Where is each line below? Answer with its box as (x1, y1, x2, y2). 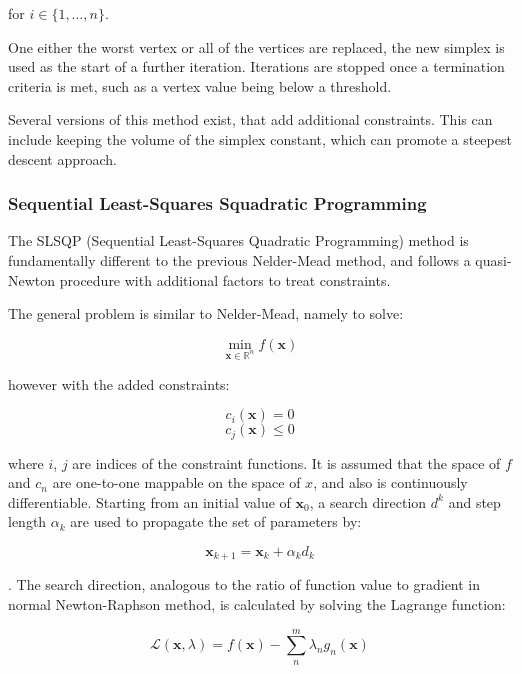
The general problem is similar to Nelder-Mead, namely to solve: (8, 303, 404, 324)
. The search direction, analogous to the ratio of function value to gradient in (8, 574, 481, 595)
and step (448, 491, 501, 512)
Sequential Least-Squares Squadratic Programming (8, 191, 427, 216)
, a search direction (309, 491, 427, 512)
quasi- (475, 249, 512, 270)
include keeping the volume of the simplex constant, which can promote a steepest (8, 128, 512, 149)
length (8, 511, 47, 532)
